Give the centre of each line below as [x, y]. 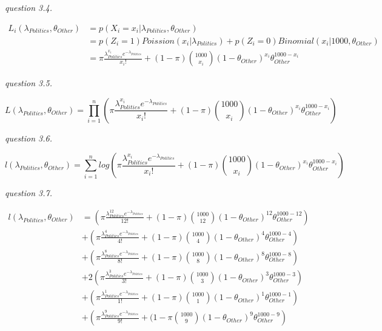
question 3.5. [29, 83]
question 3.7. [29, 193]
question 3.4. [29, 7]
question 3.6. [29, 138]
